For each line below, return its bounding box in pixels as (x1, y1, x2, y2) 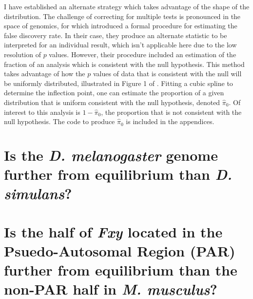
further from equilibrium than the (4, 260, 237, 280)
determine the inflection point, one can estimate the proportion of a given (4, 87, 224, 98)
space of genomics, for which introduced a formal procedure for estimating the (4, 21, 237, 31)
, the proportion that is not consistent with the (101, 107, 242, 117)
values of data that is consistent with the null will (93, 68, 242, 79)
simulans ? (4, 183, 72, 204)
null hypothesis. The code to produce (4, 116, 115, 127)
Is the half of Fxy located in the (4, 221, 223, 242)
